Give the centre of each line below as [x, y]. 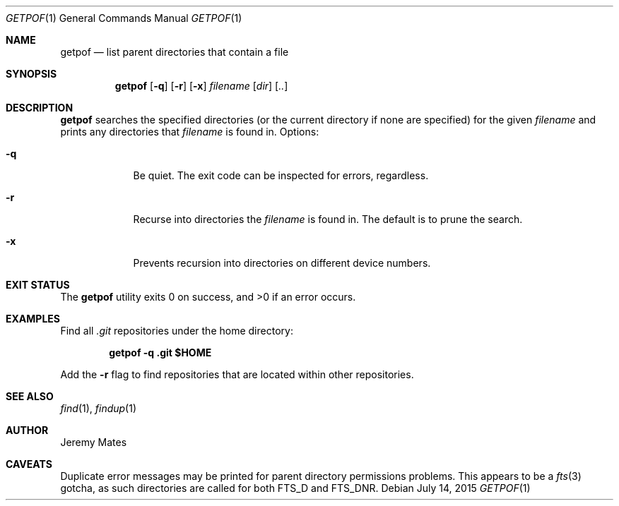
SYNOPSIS [31, 74]
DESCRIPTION [40, 108]
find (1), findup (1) [99, 408]
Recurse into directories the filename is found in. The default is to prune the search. [328, 219]
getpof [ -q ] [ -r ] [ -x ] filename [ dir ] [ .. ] [201, 86]
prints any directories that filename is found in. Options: [190, 132]
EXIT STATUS [38, 285]
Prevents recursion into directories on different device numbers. [282, 263]
